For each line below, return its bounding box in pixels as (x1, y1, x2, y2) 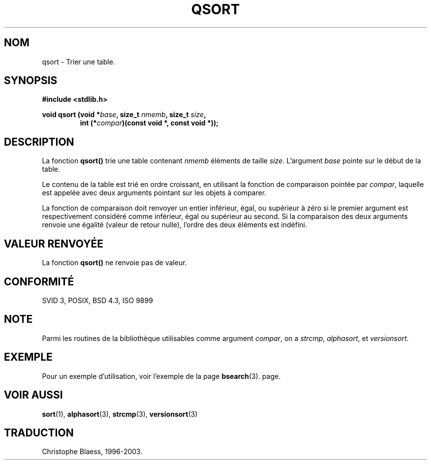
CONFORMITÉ (4, 275, 74, 288)
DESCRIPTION (4, 135, 74, 148)
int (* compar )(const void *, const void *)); (80, 119, 219, 127)
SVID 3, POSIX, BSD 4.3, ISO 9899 (42, 296, 153, 305)
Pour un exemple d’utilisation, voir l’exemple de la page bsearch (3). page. (42, 371, 281, 380)
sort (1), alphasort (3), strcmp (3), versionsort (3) (42, 409, 198, 418)
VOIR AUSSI (4, 389, 63, 402)
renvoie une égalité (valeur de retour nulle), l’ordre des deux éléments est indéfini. (42, 220, 308, 229)
